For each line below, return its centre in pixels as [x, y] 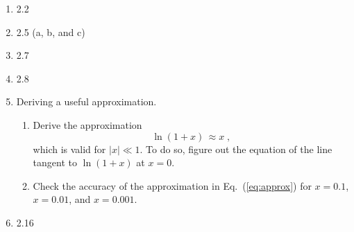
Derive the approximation [87, 124]
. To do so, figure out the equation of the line [236, 149]
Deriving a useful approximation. [86, 101]
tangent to [55, 162]
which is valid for [69, 149]
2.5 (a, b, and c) [51, 32]
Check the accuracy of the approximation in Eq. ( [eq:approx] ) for [172, 185]
